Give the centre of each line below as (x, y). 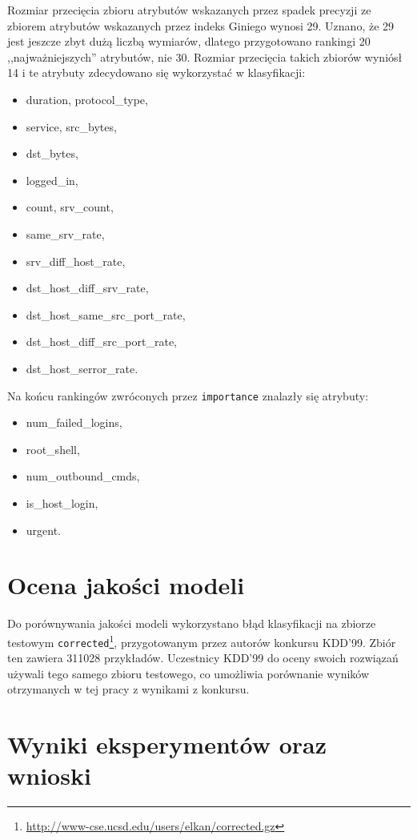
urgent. (44, 530)
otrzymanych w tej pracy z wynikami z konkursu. (128, 689)
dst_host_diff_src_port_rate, (101, 342)
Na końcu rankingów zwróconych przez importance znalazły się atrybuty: (188, 395)
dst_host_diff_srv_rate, (87, 288)
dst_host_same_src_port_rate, (106, 314)
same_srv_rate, (65, 233)
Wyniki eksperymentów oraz (167, 744)
